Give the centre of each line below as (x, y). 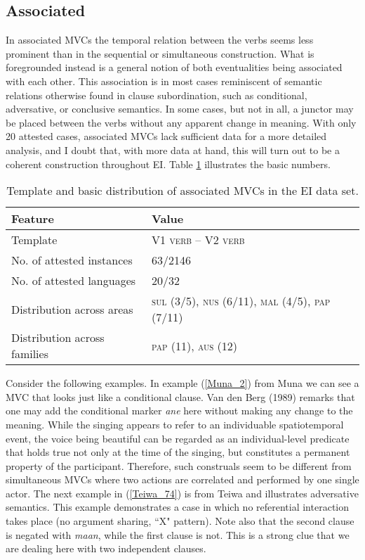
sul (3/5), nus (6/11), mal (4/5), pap (241, 301)
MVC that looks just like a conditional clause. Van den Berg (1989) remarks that (180, 396)
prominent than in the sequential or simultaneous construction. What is (160, 53)
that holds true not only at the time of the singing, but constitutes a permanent (178, 452)
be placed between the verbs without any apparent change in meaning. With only (181, 122)
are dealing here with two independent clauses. (106, 548)
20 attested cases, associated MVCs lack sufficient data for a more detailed (166, 136)
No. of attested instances (72, 260)
